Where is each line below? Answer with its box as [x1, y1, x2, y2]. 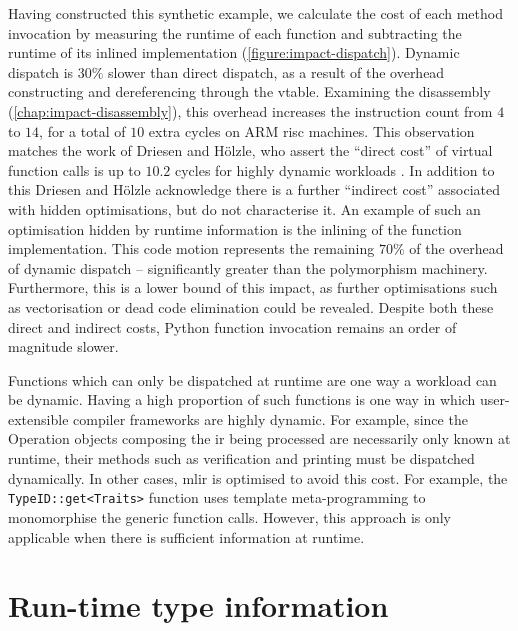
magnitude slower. [8, 336, 119, 357]
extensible [8, 408, 69, 429]
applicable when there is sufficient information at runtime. [8, 526, 365, 547]
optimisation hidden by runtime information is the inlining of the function [8, 218, 462, 239]
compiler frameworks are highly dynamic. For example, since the [73, 408, 468, 429]
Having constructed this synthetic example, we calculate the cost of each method [8, 3, 503, 23]
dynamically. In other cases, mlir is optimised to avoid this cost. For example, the [8, 467, 508, 488]
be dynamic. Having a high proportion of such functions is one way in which [8, 389, 476, 410]
